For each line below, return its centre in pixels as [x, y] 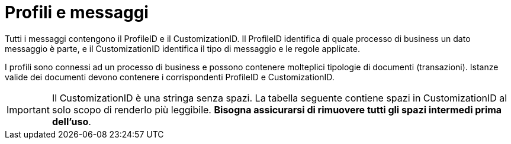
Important [28, 109]
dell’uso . [71, 121]
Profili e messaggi [77, 12]
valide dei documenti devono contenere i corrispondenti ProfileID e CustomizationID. [170, 77]
